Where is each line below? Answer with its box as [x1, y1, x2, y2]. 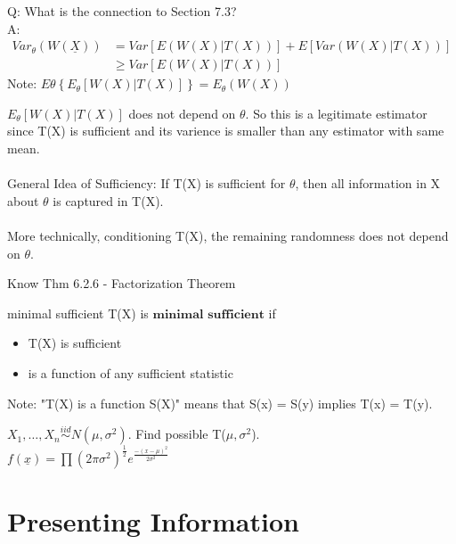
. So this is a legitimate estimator [245, 103, 427, 122]
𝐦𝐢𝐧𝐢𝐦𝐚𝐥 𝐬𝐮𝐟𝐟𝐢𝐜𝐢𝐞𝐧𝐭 [152, 308, 265, 321]
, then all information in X [295, 174, 441, 193]
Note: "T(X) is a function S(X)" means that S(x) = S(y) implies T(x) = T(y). [7, 393, 433, 412]
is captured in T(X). [53, 191, 164, 210]
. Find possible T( [127, 424, 226, 443]
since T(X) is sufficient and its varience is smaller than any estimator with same [7, 121, 444, 140]
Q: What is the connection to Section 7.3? [7, 2, 237, 20]
